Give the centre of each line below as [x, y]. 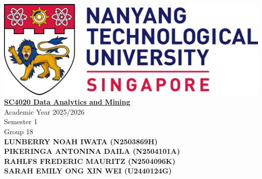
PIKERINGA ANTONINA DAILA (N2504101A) [92, 151]
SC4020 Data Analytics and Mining [67, 102]
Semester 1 [21, 121]
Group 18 [19, 131]
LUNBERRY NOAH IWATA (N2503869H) [81, 141]
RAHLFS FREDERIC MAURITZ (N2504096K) [90, 161]
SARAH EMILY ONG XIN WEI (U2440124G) [88, 171]
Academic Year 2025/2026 [44, 111]
